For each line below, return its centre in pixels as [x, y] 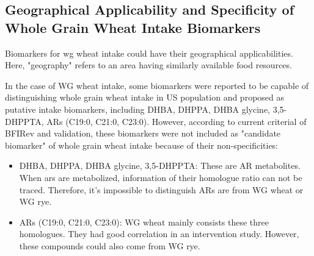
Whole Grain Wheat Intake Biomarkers [133, 27]
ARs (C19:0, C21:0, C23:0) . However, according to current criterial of [177, 121]
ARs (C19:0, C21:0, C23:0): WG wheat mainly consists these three [144, 222]
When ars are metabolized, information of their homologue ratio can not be [161, 177]
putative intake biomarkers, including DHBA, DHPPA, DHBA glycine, [137, 109]
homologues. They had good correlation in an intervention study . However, [159, 234]
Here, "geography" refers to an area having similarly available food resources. [148, 65]
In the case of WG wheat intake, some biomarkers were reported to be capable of [157, 85]
